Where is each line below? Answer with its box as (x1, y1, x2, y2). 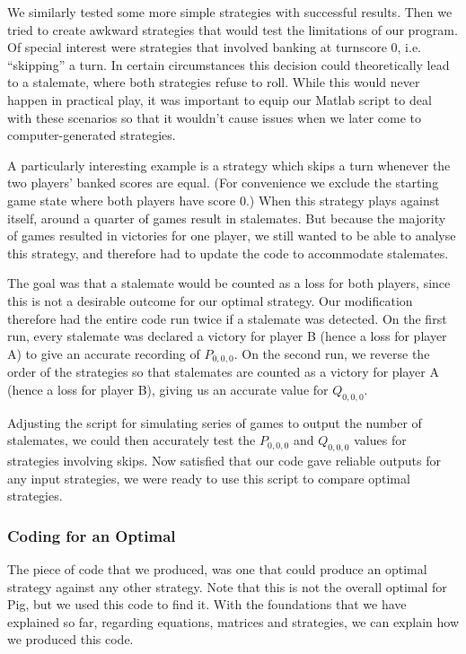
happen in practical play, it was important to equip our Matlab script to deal (7, 90, 432, 109)
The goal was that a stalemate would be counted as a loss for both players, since (7, 274, 451, 292)
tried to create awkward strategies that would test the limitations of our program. (7, 20, 458, 39)
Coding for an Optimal (7, 524, 176, 546)
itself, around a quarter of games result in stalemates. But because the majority (7, 208, 446, 227)
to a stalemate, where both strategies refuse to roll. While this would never (7, 73, 420, 92)
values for (354, 431, 407, 449)
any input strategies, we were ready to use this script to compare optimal (7, 468, 410, 487)
